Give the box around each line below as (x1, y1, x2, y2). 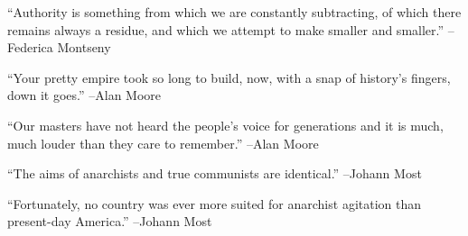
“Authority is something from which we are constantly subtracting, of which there (7, 3, 462, 21)
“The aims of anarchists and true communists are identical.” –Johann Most (7, 164, 422, 183)
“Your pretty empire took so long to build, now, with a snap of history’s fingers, (7, 68, 451, 86)
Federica (7, 38, 53, 57)
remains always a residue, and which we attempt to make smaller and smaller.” (7, 20, 445, 39)
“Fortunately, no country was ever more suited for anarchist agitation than (7, 194, 422, 213)
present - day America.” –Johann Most (7, 212, 212, 231)
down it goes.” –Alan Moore (7, 86, 162, 104)
